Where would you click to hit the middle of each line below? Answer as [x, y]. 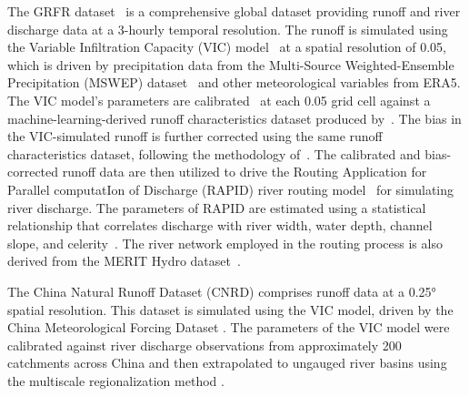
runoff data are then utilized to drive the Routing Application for [244, 172]
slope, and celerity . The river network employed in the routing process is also [225, 243]
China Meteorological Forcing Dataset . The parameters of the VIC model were [229, 327]
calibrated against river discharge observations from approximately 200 [205, 345]
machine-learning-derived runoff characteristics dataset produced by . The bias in [234, 118]
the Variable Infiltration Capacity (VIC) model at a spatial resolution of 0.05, [227, 47]
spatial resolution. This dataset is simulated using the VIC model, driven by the [230, 309]
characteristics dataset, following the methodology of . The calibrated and [214, 153]
